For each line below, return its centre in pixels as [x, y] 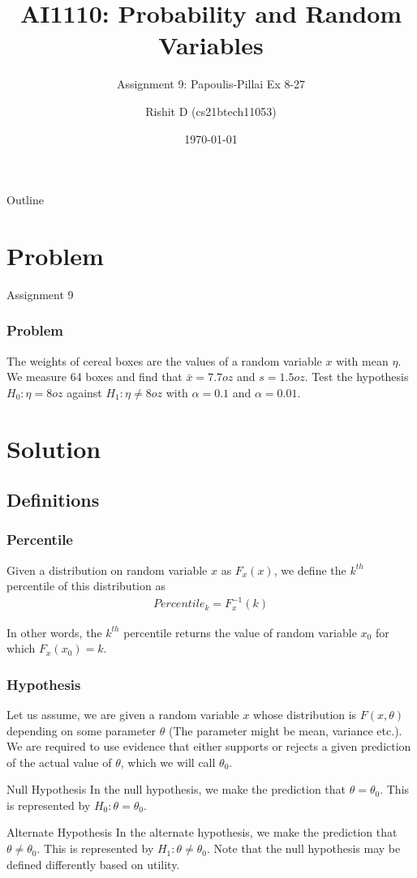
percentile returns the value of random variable [240, 632]
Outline [25, 200]
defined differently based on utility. [93, 864]
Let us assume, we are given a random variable [123, 714]
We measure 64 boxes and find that [95, 377]
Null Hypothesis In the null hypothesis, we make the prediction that [176, 789]
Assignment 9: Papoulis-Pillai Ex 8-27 [211, 84]
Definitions [53, 500]
